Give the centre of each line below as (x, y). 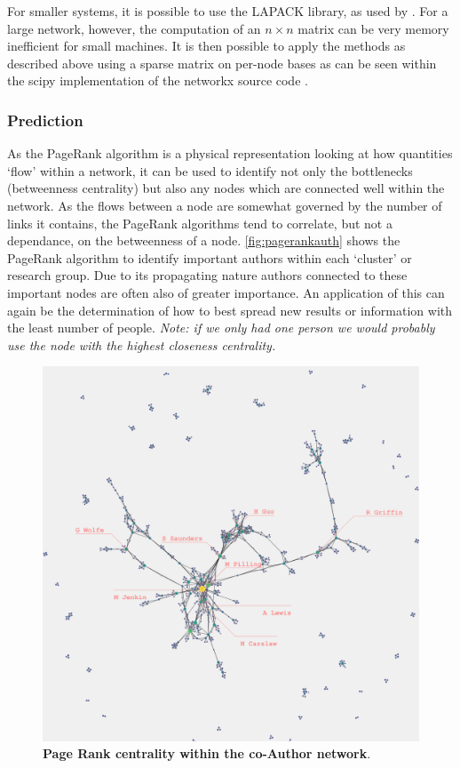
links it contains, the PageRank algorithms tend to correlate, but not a (200, 223)
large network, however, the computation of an (134, 28)
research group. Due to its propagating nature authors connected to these (207, 275)
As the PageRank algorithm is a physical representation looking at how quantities (230, 153)
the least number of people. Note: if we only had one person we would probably (221, 328)
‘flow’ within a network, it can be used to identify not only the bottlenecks (210, 170)
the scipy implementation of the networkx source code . (158, 80)
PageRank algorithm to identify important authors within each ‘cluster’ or (210, 257)
